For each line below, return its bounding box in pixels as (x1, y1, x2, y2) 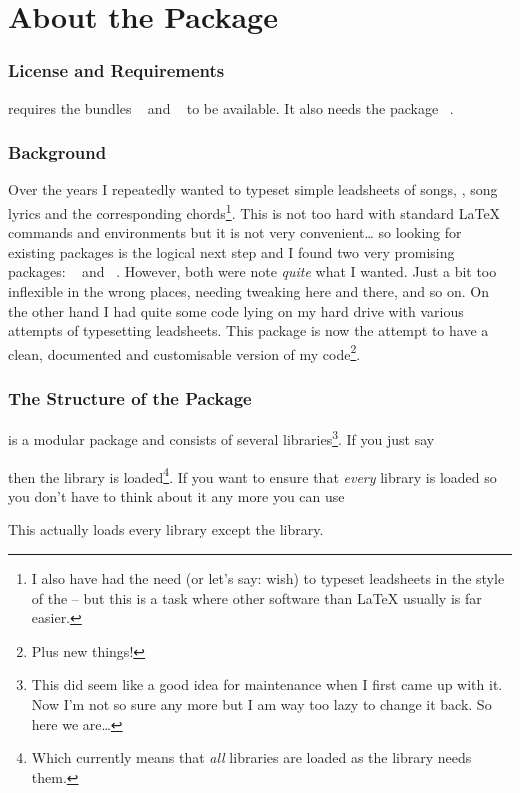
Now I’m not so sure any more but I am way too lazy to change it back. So (31, 693, 492, 714)
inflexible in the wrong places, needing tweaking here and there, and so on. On (8, 281, 489, 302)
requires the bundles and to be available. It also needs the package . (8, 97, 454, 118)
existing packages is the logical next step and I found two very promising (8, 241, 455, 262)
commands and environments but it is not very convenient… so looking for (8, 222, 462, 243)
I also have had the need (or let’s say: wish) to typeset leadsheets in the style (31, 567, 505, 588)
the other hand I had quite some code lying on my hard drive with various (8, 300, 464, 321)
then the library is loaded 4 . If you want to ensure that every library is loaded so (8, 463, 497, 487)
